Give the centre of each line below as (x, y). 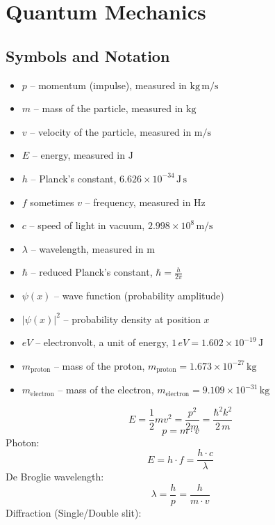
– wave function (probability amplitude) (139, 296)
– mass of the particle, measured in (108, 108)
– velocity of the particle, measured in (111, 131)
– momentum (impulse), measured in (108, 85)
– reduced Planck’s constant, (92, 272)
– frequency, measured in (138, 202)
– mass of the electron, (106, 390)
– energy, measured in (78, 155)
